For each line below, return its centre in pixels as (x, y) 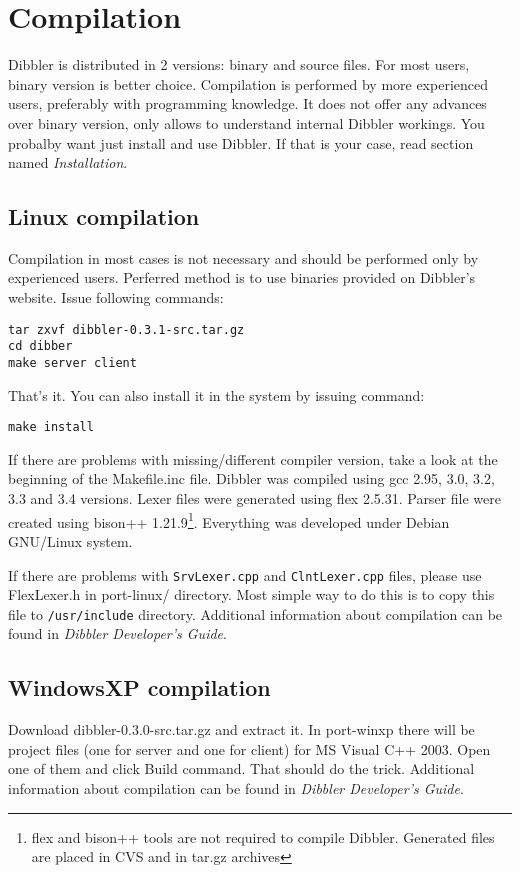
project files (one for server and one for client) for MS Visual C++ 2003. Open (249, 748)
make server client (72, 362)
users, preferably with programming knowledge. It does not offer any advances (247, 103)
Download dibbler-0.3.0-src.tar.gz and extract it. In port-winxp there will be (241, 729)
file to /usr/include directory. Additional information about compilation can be (255, 613)
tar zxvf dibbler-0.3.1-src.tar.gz (126, 329)
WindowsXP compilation (139, 687)
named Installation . (68, 162)
